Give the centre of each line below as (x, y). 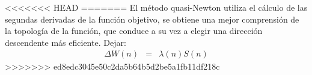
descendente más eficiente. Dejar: (66, 42)
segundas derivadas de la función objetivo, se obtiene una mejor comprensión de (152, 19)
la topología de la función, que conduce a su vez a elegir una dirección (134, 31)
